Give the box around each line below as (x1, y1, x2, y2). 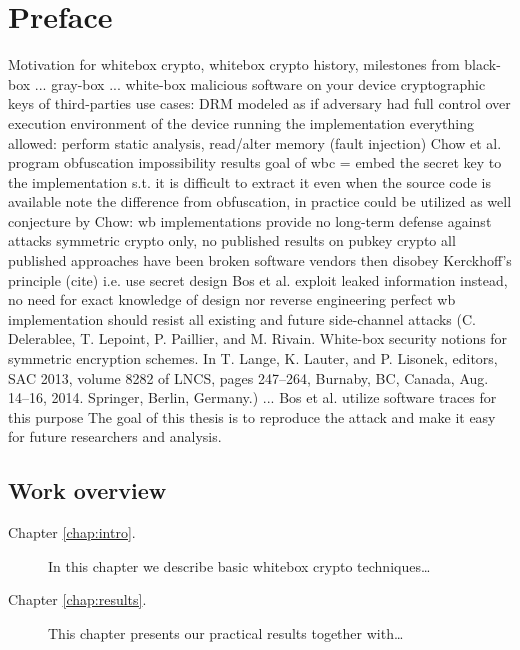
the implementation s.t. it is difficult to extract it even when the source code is (8, 171, 491, 192)
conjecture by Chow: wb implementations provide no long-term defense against (8, 210, 492, 231)
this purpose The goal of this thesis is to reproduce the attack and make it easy (8, 406, 496, 427)
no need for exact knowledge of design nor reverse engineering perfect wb (8, 289, 456, 310)
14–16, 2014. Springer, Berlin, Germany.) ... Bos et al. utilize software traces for (8, 387, 497, 408)
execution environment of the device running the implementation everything (8, 112, 475, 133)
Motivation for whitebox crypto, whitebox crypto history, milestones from (8, 54, 460, 75)
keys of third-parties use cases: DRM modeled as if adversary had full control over (8, 93, 511, 114)
